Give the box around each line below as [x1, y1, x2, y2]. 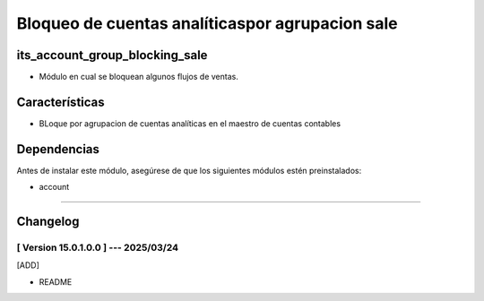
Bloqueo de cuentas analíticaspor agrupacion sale [16, 13, 398, 33]
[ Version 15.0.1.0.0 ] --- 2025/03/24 [16, 242, 179, 254]
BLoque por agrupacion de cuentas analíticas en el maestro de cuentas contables [39, 117, 341, 129]
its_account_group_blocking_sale [16, 47, 208, 63]
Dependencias [16, 142, 100, 157]
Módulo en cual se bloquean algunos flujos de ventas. [39, 72, 239, 82]
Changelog [16, 214, 80, 229]
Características [16, 94, 105, 109]
